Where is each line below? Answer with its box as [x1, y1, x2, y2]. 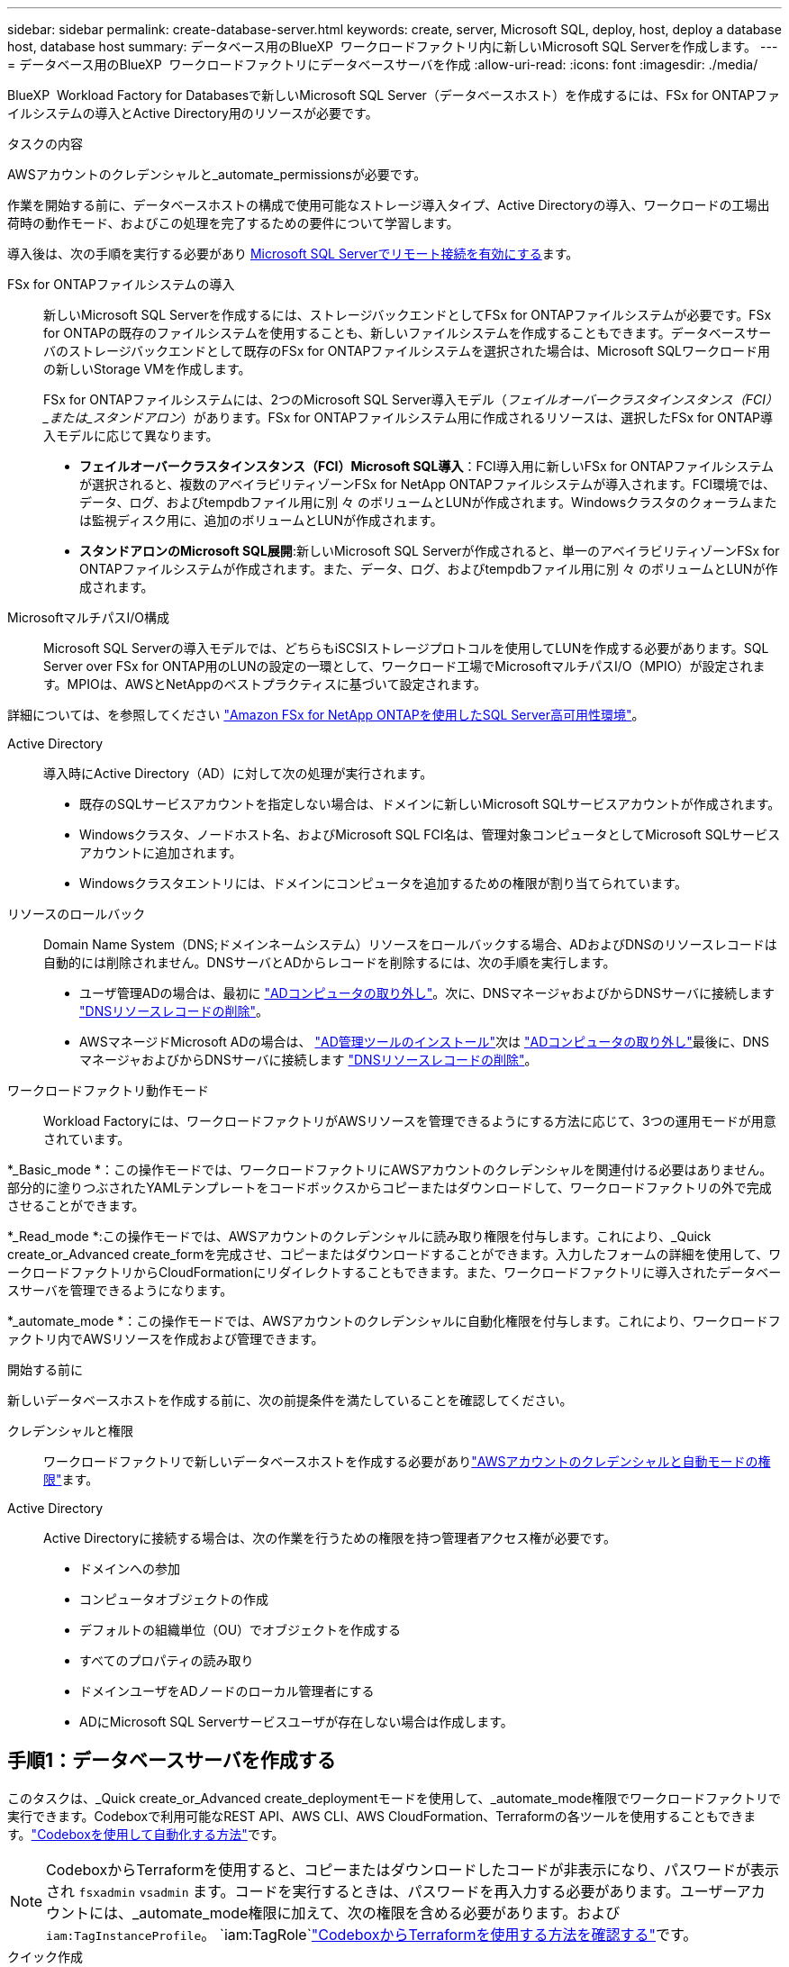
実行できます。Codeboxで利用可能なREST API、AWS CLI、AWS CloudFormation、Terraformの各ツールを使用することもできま [7, 1808, 757, 1824]
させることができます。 [7, 1198, 145, 1213]
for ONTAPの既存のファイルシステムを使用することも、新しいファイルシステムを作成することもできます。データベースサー [43, 325, 772, 340]
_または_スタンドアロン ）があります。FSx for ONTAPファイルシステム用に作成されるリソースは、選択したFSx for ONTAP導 [43, 410, 774, 425]
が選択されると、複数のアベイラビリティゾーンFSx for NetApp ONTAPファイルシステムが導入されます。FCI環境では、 [79, 476, 775, 492]
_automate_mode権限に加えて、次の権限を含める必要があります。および [132, 1903, 621, 1922]
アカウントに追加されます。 [79, 845, 242, 860]
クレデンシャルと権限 [7, 1423, 133, 1438]
